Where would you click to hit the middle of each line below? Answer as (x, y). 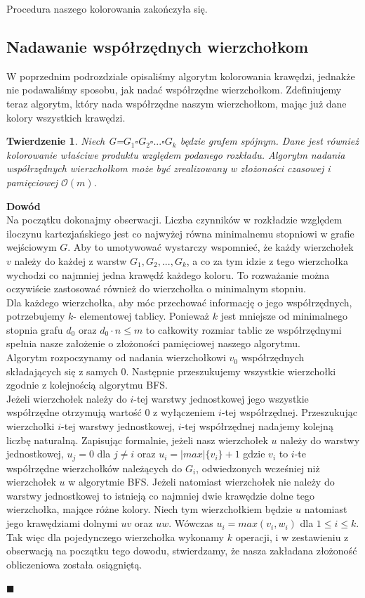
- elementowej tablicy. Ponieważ (141, 316)
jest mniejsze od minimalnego (284, 316)
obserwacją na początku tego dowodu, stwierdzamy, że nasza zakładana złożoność (182, 551)
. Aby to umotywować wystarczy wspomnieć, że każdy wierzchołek (211, 247)
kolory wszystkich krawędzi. (66, 117)
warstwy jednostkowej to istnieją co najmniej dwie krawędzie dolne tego (160, 495)
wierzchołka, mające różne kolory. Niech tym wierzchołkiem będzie (150, 509)
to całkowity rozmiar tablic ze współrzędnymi (244, 329)
